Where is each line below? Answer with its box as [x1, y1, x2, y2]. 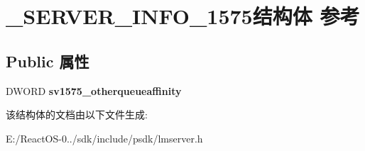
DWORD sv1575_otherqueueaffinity [6, 83, 182, 98]
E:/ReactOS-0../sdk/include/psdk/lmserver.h [6, 130, 203, 145]
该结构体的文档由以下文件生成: [6, 107, 148, 122]
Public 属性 [6, 50, 89, 72]
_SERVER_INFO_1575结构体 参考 [6, 1, 360, 30]
